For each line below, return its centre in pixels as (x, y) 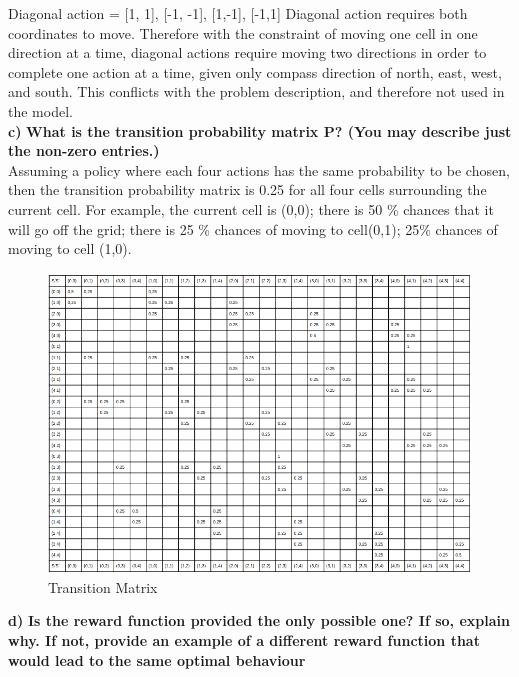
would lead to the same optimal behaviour (157, 659)
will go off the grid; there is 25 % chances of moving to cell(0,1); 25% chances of (253, 228)
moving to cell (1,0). (70, 248)
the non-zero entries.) (84, 150)
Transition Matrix (103, 586)
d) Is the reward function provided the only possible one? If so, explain (259, 620)
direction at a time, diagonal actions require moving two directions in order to (247, 52)
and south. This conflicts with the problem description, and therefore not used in (256, 91)
